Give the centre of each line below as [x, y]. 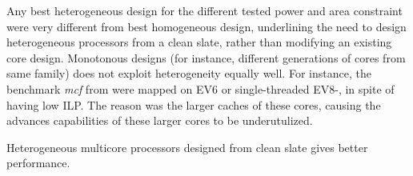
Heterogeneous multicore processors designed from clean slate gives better [187, 147]
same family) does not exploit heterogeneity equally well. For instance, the [189, 73]
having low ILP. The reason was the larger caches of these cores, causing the [194, 104]
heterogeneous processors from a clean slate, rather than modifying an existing [199, 42]
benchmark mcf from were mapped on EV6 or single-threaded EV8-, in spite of [200, 88]
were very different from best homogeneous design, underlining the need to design [206, 26]
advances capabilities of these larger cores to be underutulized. [160, 120]
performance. [38, 163]
